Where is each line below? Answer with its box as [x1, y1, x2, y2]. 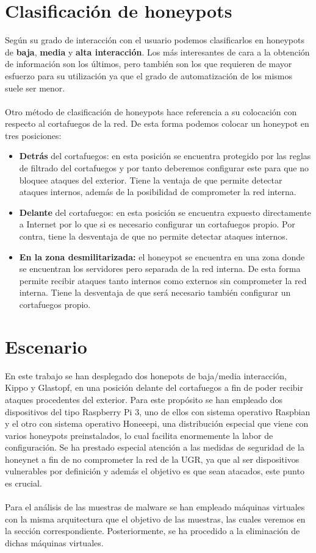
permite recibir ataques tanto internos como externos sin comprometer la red [19, 274, 307, 287]
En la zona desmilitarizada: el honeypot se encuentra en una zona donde [19, 250, 305, 263]
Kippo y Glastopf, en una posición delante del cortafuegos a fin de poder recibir [5, 381, 303, 394]
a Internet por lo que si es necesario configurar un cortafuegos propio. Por [19, 218, 295, 230]
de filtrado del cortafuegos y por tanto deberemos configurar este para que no [19, 162, 309, 174]
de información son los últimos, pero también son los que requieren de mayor [5, 57, 292, 70]
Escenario [5, 334, 87, 359]
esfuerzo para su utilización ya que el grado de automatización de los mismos [5, 69, 293, 82]
